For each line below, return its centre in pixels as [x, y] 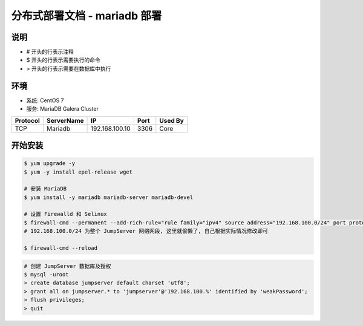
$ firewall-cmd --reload [61, 248]
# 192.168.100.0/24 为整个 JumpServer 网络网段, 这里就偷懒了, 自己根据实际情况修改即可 [146, 231]
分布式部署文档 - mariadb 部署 [87, 16]
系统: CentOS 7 [45, 100]
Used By [172, 120]
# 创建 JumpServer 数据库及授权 [67, 266]
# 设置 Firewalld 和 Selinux [65, 214]
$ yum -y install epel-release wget [78, 172]
